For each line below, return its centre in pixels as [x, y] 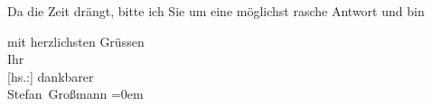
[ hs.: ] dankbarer [51, 76]
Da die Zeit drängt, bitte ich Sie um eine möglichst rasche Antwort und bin [216, 11]
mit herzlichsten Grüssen [76, 41]
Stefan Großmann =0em [75, 94]
